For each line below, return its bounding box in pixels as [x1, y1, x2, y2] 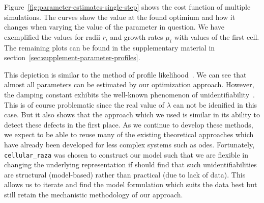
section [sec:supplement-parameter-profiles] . [4, 52, 140, 63]
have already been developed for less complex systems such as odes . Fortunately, [4, 139, 255, 149]
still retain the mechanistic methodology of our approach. [4, 189, 183, 199]
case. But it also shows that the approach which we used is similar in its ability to [4, 109, 260, 120]
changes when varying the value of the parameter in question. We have [4, 21, 225, 32]
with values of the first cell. [174, 31, 259, 42]
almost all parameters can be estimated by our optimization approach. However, [4, 79, 254, 90]
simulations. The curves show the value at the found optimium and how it [4, 11, 236, 22]
